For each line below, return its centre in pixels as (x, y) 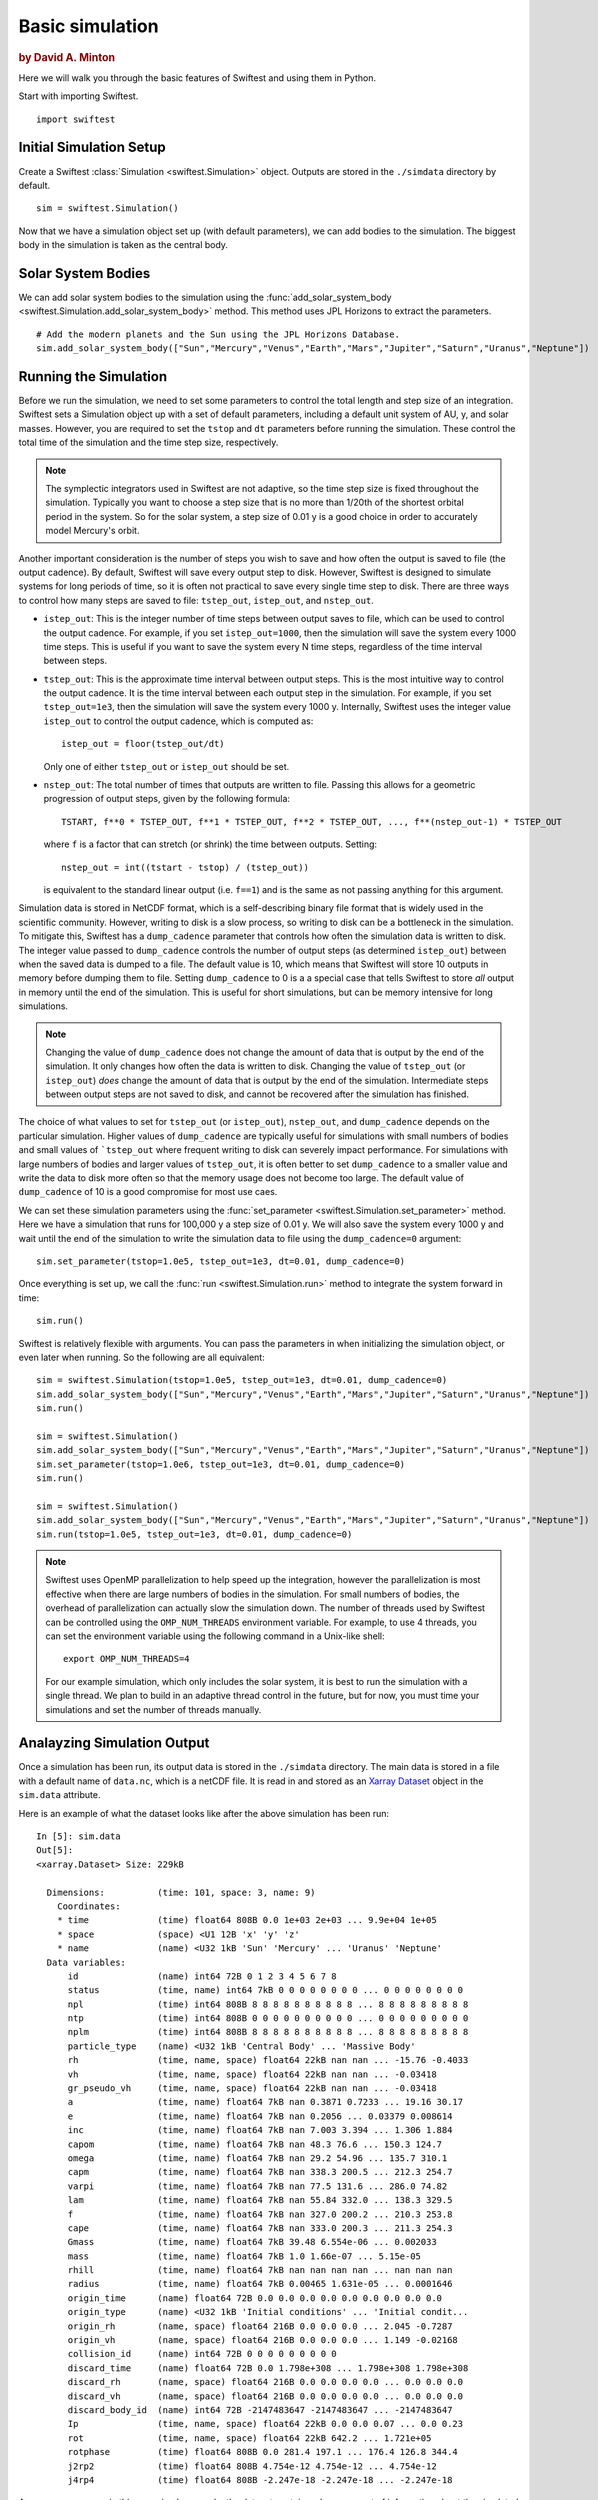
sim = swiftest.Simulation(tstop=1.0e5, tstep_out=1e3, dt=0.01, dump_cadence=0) (242, 1380)
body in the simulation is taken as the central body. (123, 245)
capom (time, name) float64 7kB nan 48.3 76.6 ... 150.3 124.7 (255, 2144)
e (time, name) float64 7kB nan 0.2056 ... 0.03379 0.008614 (260, 2116)
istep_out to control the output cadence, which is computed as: (178, 721)
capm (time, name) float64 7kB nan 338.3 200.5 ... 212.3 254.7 (260, 2172)
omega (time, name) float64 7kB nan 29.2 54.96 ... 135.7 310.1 (257, 2158)
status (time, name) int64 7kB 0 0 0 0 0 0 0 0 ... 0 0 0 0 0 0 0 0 (265, 1990)
